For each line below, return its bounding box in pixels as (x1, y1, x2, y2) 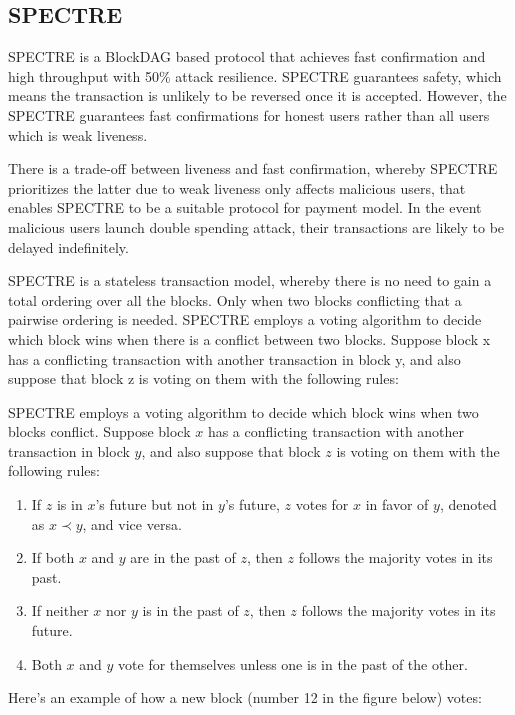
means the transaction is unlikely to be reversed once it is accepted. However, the (8, 85, 507, 106)
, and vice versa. (82, 513, 182, 534)
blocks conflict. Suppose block (8, 421, 191, 442)
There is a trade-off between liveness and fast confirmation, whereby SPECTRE (8, 158, 498, 179)
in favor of (365, 494, 429, 515)
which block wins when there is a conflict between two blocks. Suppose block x (8, 328, 491, 349)
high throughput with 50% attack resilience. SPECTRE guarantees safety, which (8, 65, 502, 86)
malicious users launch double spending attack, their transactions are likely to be (8, 216, 505, 237)
